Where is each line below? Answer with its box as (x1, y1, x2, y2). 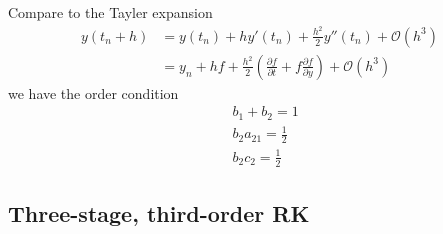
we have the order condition (8, 82, 179, 103)
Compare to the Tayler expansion (8, 2, 213, 22)
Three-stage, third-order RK (8, 197, 310, 228)
